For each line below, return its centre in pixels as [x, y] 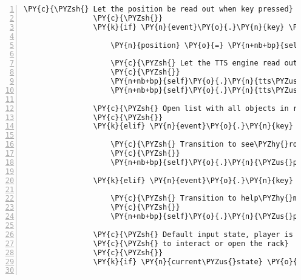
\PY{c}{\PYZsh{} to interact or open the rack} [191, 243]
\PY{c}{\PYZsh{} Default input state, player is [193, 234]
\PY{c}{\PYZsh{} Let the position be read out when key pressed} [158, 9]
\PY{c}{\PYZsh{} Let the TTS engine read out [204, 63]
